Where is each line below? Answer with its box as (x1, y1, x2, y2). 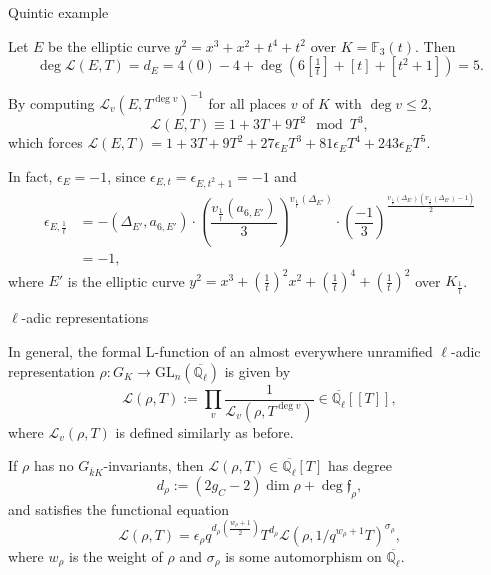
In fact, (8, 165, 53, 186)
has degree (328, 455, 392, 476)
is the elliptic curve (67, 270, 185, 291)
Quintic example (8, 2, 109, 22)
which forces (8, 132, 83, 153)
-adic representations (21, 307, 149, 328)
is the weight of (69, 545, 163, 566)
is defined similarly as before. (115, 421, 294, 442)
